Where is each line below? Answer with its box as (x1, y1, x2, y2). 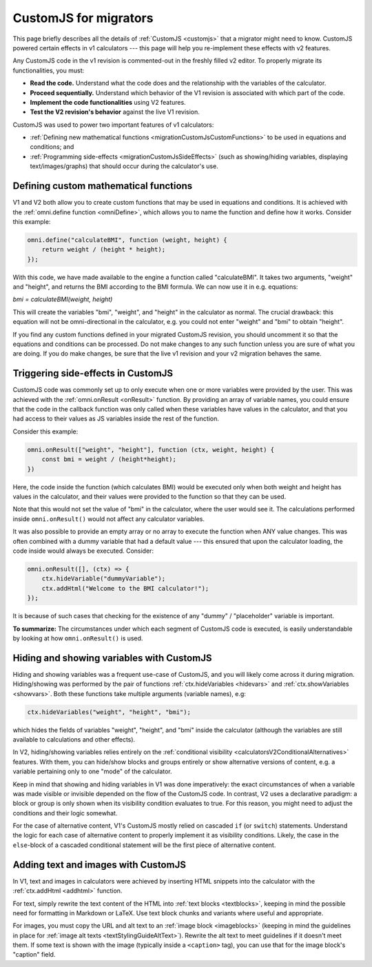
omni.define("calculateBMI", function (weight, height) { (27, 236, 227, 244)
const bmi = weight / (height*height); (41, 456, 177, 463)
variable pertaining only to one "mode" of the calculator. (12, 767, 172, 775)
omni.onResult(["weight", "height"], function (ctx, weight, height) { (27, 445, 275, 454)
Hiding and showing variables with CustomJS (12, 652, 212, 664)
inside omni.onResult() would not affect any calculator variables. (12, 514, 205, 523)
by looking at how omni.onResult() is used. (12, 634, 143, 642)
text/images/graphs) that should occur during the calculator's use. (30, 162, 218, 170)
